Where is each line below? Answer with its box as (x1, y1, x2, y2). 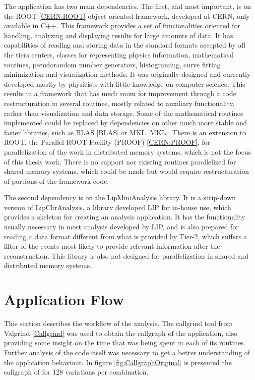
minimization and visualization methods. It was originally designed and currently (4, 69, 251, 79)
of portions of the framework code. (4, 175, 109, 186)
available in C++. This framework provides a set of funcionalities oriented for (4, 20, 241, 31)
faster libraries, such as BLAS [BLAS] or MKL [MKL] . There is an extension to (4, 127, 246, 137)
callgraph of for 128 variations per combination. (4, 367, 149, 377)
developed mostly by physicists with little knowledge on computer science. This (4, 78, 245, 89)
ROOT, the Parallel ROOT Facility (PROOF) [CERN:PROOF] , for (4, 137, 210, 147)
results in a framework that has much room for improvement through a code (4, 88, 236, 99)
